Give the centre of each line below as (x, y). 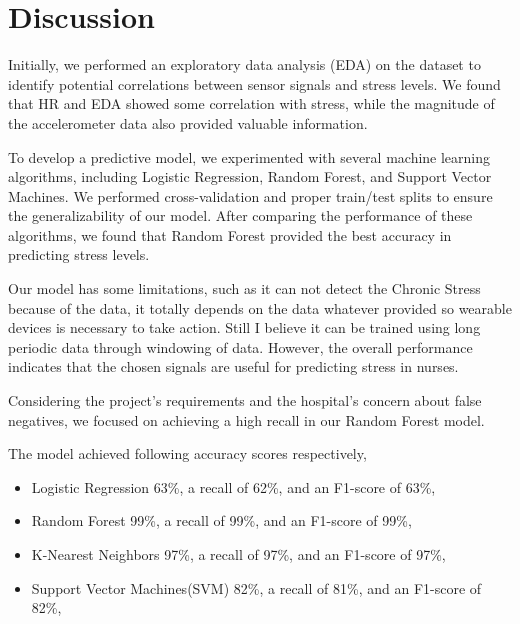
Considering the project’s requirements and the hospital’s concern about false (245, 400)
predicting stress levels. (79, 254)
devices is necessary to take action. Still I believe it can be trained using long (244, 327)
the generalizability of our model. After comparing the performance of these (240, 215)
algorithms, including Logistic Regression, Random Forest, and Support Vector (250, 176)
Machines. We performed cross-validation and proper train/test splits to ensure (250, 195)
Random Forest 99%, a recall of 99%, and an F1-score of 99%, (221, 520)
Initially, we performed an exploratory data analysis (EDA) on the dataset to (244, 64)
